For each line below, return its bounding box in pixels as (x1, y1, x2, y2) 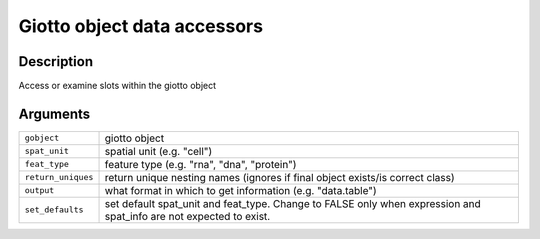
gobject (24, 133, 60, 144)
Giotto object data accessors (18, 15, 264, 37)
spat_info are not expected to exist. (104, 209, 271, 223)
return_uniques (24, 172, 94, 183)
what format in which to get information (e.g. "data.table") (104, 183, 377, 197)
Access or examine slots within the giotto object (18, 80, 217, 92)
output (24, 185, 55, 196)
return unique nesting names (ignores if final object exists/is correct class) (104, 170, 455, 184)
